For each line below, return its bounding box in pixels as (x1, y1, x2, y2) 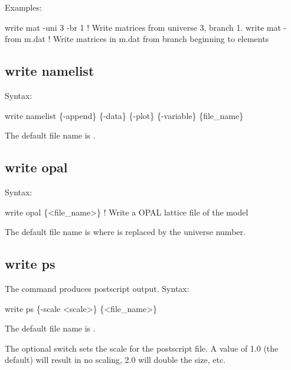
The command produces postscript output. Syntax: (5, 282, 189, 294)
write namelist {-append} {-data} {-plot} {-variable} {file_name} (5, 109, 244, 121)
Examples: (5, 1, 42, 13)
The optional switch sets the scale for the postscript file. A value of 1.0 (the (5, 342, 279, 354)
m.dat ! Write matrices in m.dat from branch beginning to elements (24, 33, 269, 45)
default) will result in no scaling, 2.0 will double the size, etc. (5, 353, 225, 366)
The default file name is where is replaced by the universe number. (5, 226, 246, 238)
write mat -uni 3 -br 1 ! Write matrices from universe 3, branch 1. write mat (5, 21, 281, 33)
